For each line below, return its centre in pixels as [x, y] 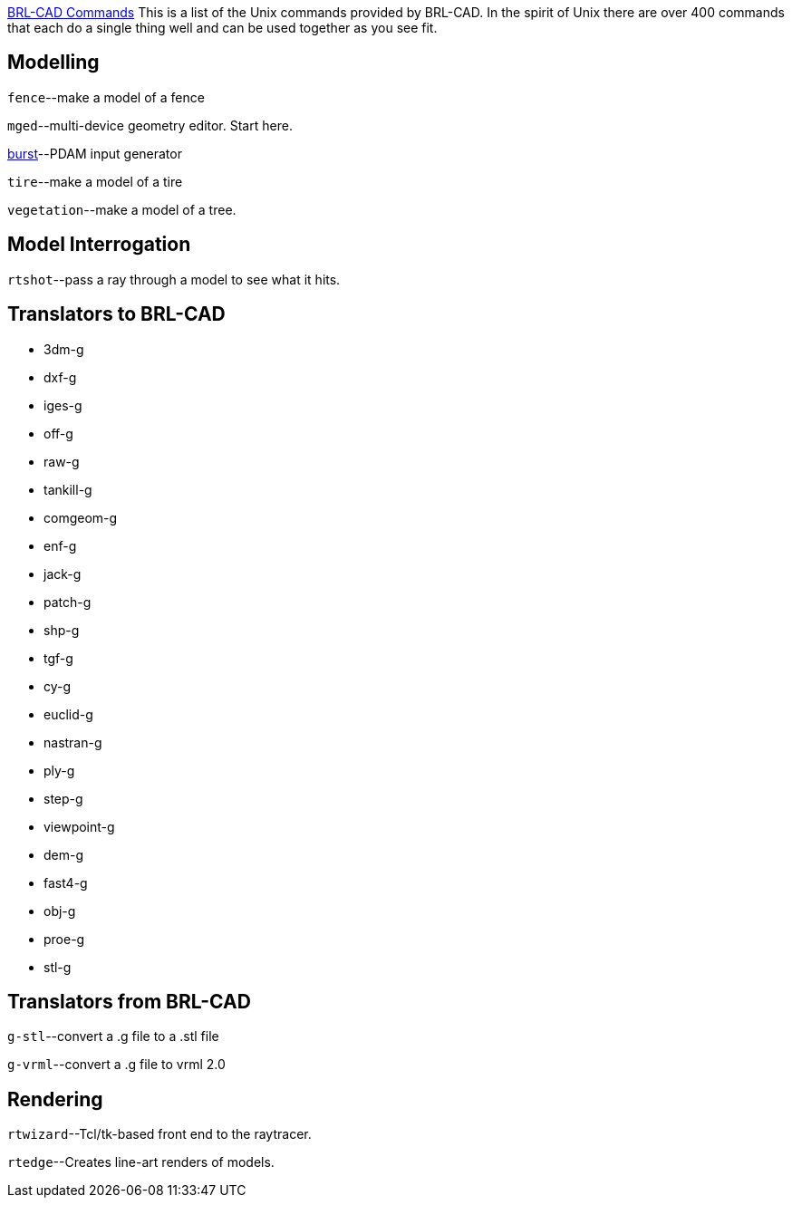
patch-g [68, 602]
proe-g [64, 939]
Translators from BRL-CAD [129, 1001]
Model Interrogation [99, 245]
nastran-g [73, 742]
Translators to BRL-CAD [116, 314]
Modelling [53, 63]
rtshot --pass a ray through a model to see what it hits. [174, 279]
